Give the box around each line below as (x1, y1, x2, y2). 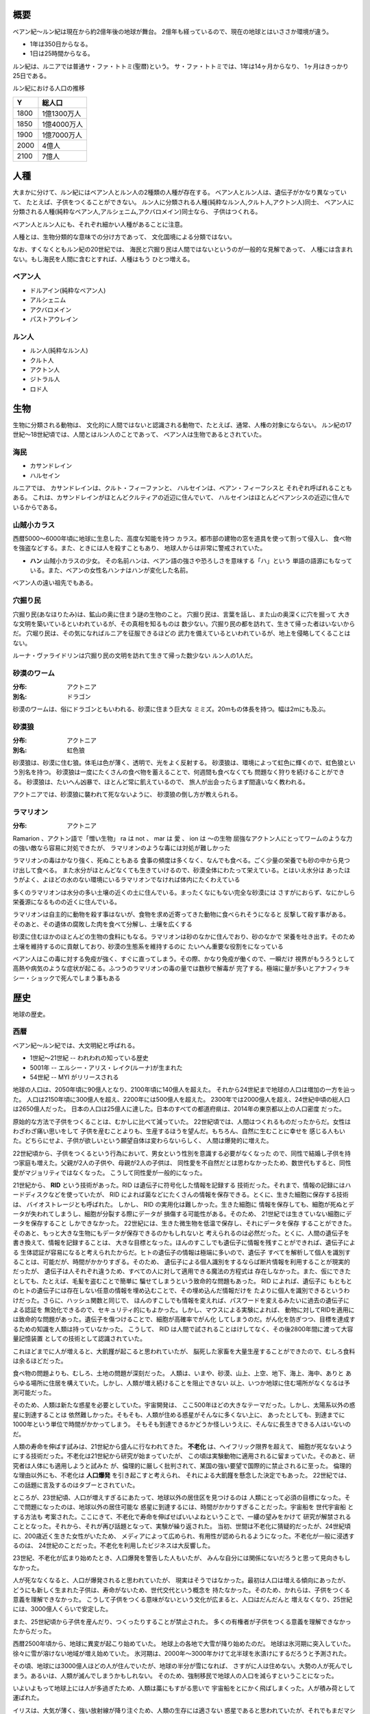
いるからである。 (12, 503, 61, 511)
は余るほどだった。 (12, 1356, 67, 1364)
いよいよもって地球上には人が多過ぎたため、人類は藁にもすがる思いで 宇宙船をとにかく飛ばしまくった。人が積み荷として (12, 1684, 356, 1693)
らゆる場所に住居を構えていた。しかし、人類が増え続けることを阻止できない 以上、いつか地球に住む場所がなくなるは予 (12, 1379, 351, 1387)
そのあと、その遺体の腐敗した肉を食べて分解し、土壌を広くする (12, 919, 193, 928)
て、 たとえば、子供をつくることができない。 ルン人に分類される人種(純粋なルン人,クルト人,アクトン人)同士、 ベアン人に (12, 197, 354, 206)
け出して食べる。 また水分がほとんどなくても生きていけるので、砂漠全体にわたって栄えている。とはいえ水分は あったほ (12, 866, 351, 874)
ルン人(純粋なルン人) (29, 346, 88, 354)
